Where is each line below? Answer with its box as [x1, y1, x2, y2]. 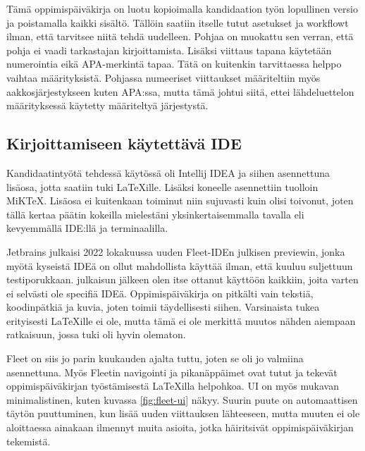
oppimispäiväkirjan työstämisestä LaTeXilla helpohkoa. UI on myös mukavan [6, 378, 339, 393]
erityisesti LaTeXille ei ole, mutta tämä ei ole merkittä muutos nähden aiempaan [6, 313, 356, 328]
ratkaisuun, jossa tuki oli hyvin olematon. [6, 327, 186, 342]
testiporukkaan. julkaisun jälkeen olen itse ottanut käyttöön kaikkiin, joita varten [6, 272, 359, 287]
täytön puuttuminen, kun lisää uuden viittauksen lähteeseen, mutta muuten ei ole [6, 406, 360, 421]
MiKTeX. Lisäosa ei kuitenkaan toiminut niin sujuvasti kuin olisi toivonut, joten [6, 193, 354, 208]
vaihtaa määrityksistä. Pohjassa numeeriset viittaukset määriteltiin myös [6, 70, 321, 85]
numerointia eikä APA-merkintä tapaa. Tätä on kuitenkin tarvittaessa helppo [6, 56, 342, 71]
